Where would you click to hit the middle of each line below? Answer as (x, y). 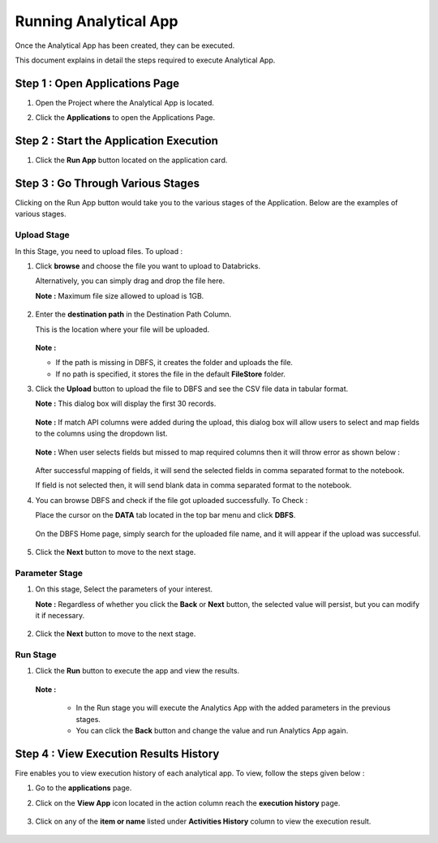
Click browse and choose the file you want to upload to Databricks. (148, 266)
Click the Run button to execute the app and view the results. (137, 671)
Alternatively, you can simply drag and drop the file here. (130, 281)
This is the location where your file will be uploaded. (122, 329)
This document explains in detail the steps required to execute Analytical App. (145, 60)
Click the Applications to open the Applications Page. (125, 118)
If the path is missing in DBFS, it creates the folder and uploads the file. (174, 363)
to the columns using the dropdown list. (101, 433)
